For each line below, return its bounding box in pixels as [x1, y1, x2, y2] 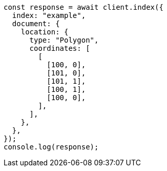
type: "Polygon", [29, 36, 99, 44]
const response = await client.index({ [4, 3, 163, 11]
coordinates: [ [29, 44, 90, 52]
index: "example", [12, 11, 86, 20]
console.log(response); [4, 143, 99, 151]
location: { [20, 28, 69, 36]
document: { [12, 20, 60, 28]
